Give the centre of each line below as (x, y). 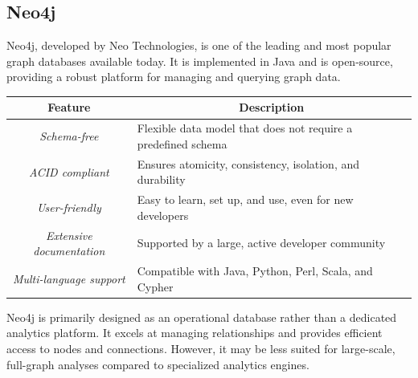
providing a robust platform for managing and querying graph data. (174, 77)
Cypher (155, 286)
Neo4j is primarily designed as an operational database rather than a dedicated (202, 317)
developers (163, 215)
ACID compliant (69, 171)
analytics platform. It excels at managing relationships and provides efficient (195, 333)
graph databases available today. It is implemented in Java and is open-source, (200, 61)
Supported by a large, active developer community (261, 243)
